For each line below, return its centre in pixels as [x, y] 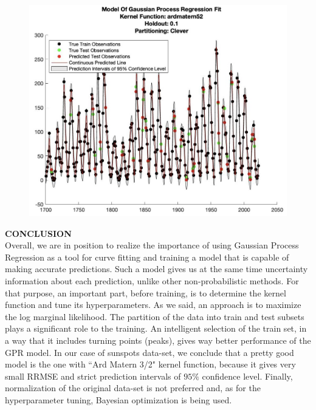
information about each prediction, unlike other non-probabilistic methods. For [152, 281]
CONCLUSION [38, 233]
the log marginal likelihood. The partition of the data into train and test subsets [155, 316]
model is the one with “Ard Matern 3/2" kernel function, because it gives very [150, 364]
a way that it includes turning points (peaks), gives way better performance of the [158, 340]
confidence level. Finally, [247, 376]
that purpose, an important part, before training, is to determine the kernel [146, 292]
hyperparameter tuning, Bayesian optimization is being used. [118, 399]
